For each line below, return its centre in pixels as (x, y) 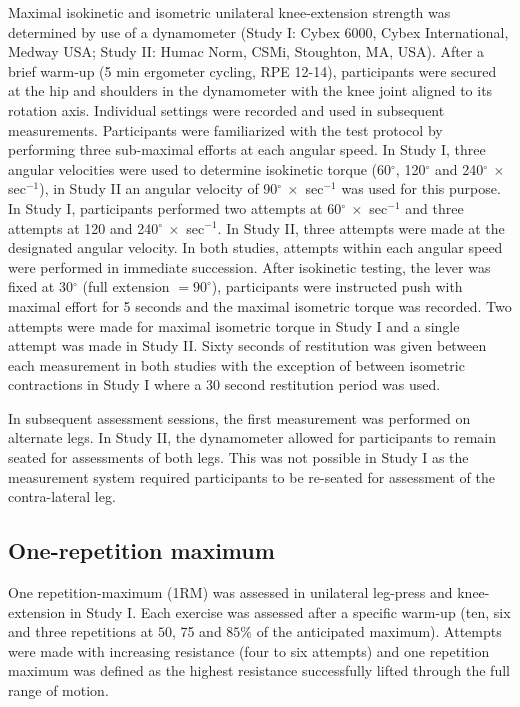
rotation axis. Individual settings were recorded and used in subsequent (226, 109)
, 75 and (196, 631)
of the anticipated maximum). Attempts (379, 631)
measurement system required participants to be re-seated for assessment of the (251, 476)
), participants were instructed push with (337, 286)
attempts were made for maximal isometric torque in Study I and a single (234, 325)
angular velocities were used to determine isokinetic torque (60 (200, 168)
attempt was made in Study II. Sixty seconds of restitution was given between (247, 345)
